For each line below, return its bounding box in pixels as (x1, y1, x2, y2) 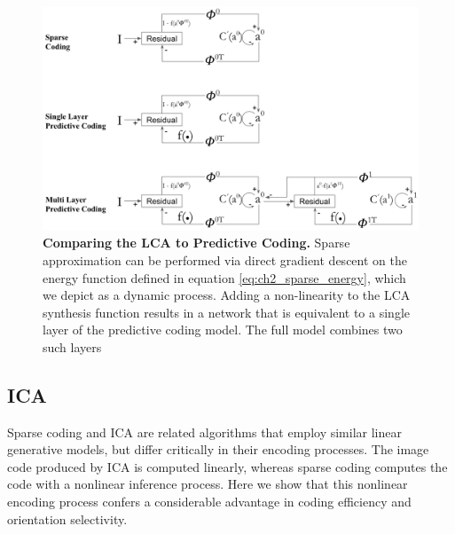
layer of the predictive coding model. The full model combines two (43, 320, 403, 339)
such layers (43, 337, 102, 356)
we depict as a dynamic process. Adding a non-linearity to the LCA (43, 286, 411, 304)
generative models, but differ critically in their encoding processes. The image (7, 440, 429, 459)
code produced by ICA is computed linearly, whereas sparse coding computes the (7, 457, 448, 475)
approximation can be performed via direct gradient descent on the (43, 250, 407, 269)
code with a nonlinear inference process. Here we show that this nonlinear (7, 475, 408, 493)
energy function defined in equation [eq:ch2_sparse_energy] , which (43, 268, 406, 287)
